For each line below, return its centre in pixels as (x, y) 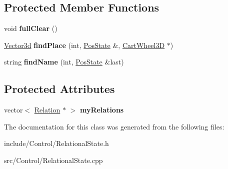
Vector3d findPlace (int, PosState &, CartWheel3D (84, 45)
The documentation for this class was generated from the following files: (114, 126)
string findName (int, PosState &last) (64, 62)
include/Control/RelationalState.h (56, 143)
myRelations (102, 110)
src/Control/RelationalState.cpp (53, 160)
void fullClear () (31, 28)
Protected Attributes (59, 89)
